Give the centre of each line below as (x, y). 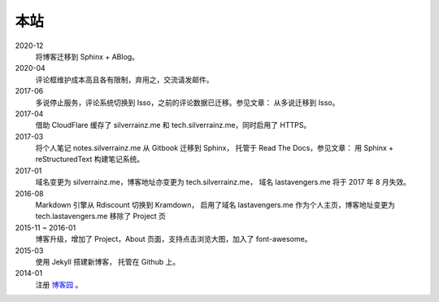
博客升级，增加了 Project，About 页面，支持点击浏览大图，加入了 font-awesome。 (174, 239)
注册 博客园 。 (59, 284)
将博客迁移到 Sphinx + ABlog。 (87, 56)
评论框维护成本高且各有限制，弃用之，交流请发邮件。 (124, 79)
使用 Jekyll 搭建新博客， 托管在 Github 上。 (108, 261)
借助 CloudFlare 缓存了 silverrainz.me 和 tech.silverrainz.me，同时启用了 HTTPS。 (173, 125)
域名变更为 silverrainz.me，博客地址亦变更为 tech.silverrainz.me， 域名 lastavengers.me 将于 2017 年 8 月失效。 (223, 182)
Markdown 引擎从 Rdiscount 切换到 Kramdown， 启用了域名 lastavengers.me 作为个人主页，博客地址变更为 (215, 205)
